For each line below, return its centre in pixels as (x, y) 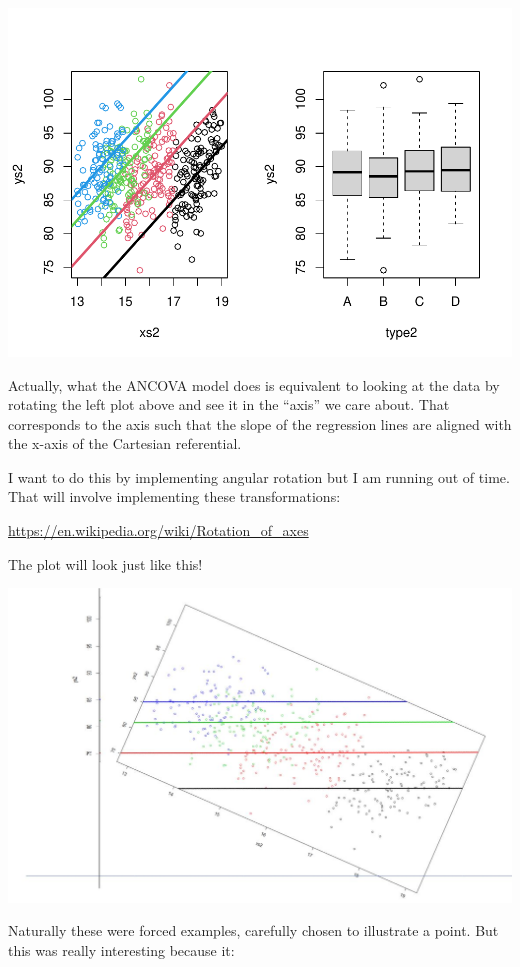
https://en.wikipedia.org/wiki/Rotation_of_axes (158, 530)
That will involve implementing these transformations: (174, 496)
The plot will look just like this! (105, 563)
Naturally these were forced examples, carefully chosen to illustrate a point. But (253, 930)
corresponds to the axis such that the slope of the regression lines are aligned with (260, 423)
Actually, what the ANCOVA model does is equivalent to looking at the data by (254, 384)
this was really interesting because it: (121, 949)
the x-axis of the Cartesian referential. (125, 443)
